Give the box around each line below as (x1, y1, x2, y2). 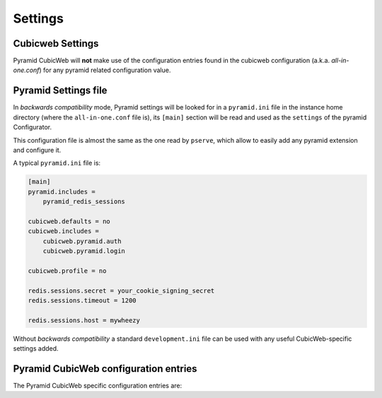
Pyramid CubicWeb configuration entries (13, 363, 197, 375)
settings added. (13, 344, 59, 353)
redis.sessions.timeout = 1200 (28, 296, 137, 304)
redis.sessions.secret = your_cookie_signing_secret (28, 286, 215, 295)
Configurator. (13, 123, 52, 131)
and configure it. (13, 146, 62, 154)
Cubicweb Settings (13, 37, 99, 49)
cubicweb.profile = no (28, 267, 107, 275)
